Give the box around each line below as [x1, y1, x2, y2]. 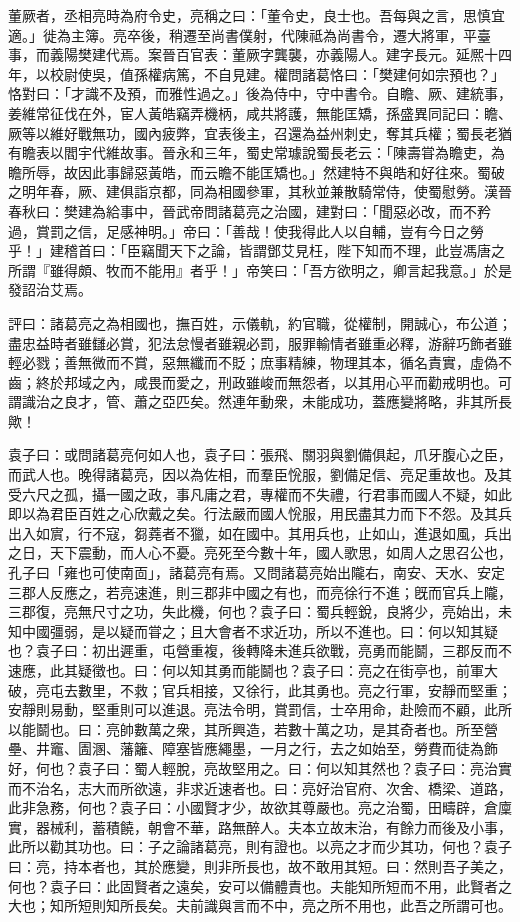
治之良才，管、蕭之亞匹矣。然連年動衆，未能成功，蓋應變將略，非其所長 [35, 391, 512, 412]
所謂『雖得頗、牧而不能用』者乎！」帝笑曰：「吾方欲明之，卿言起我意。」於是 [8, 259, 512, 280]
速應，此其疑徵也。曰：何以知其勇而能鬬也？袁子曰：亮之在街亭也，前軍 [8, 660, 484, 680]
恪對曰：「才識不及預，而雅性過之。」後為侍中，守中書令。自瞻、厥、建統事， [8, 83, 512, 104]
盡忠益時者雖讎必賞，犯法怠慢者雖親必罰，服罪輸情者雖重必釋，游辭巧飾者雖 [8, 332, 512, 353]
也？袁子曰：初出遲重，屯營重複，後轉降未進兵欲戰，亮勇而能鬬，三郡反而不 [8, 640, 512, 661]
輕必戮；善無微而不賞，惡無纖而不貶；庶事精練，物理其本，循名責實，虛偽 [8, 352, 498, 373]
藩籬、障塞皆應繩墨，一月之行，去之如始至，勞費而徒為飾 [119, 738, 498, 759]
